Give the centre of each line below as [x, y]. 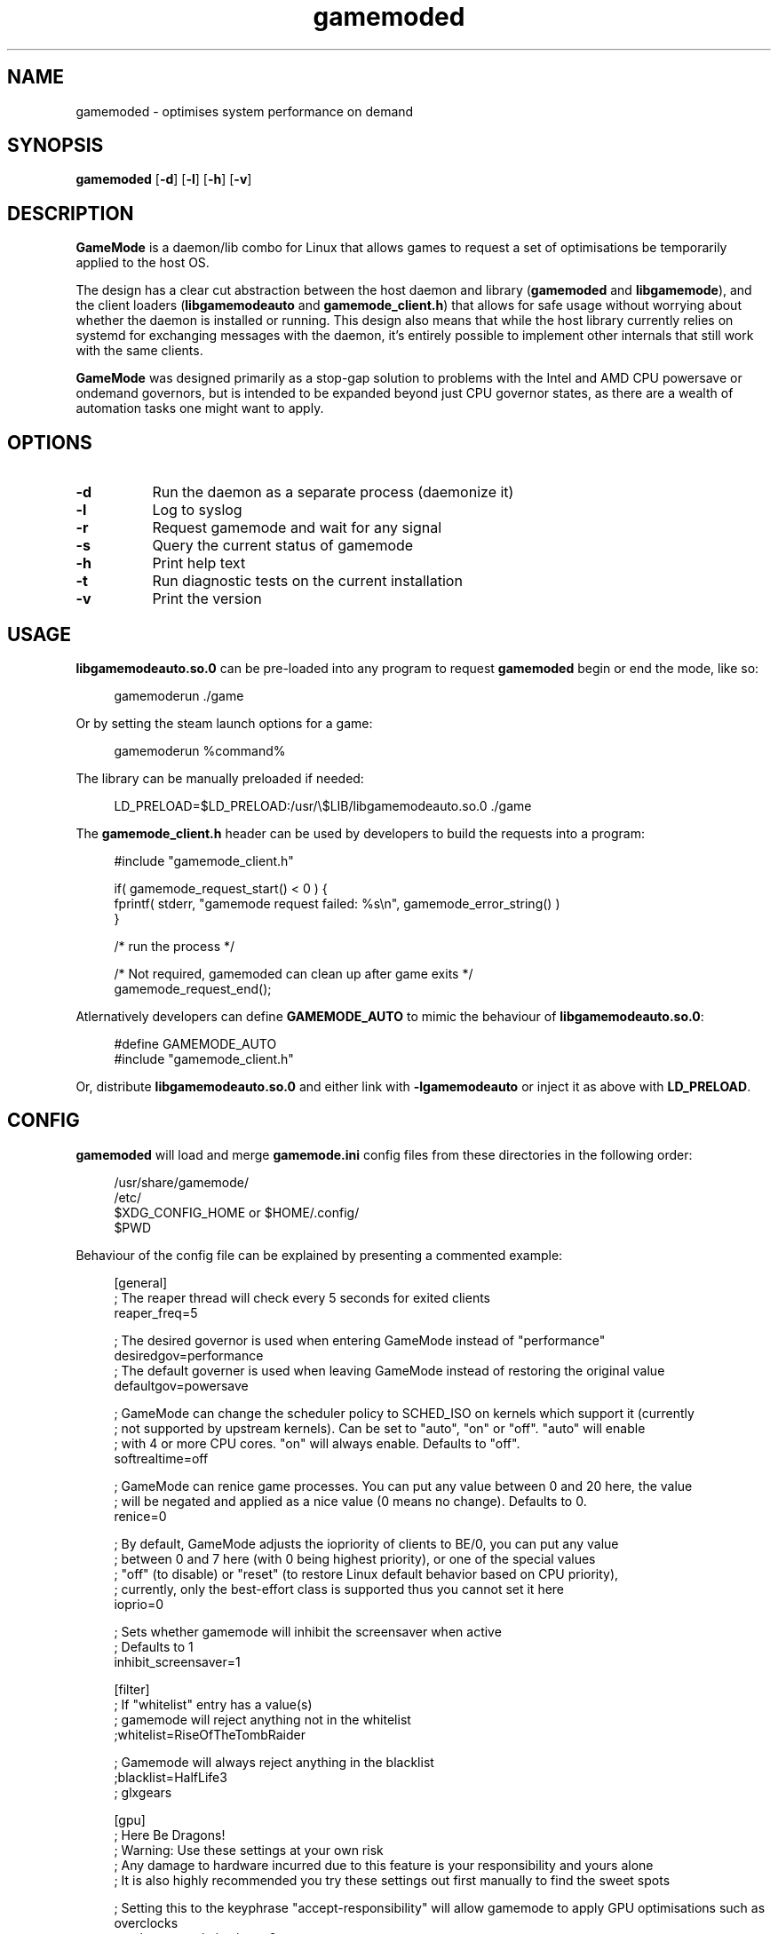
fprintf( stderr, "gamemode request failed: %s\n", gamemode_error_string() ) [337, 903]
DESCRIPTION [71, 213]
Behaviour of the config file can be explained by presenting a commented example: [319, 1255]
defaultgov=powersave [181, 1385]
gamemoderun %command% [200, 750]
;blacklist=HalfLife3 [171, 1777]
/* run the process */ [175, 946]
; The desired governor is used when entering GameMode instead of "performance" [360, 1340]
